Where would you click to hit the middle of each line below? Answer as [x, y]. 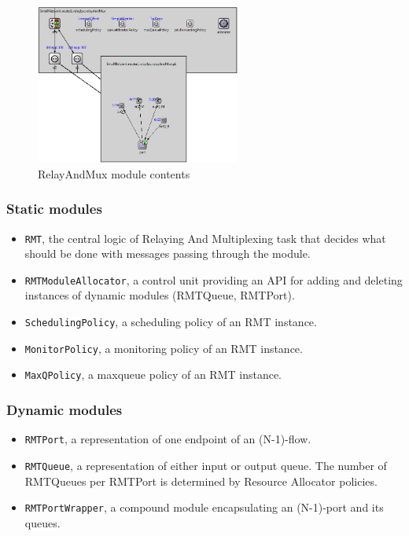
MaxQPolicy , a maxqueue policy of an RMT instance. [153, 374]
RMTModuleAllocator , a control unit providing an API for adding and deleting [214, 279]
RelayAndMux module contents [114, 173]
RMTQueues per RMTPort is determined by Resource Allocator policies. [201, 481]
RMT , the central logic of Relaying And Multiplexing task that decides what [205, 238]
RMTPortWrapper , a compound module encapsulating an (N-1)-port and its [204, 507]
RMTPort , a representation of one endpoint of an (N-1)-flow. [168, 439]
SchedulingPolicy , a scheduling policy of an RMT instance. [171, 322]
